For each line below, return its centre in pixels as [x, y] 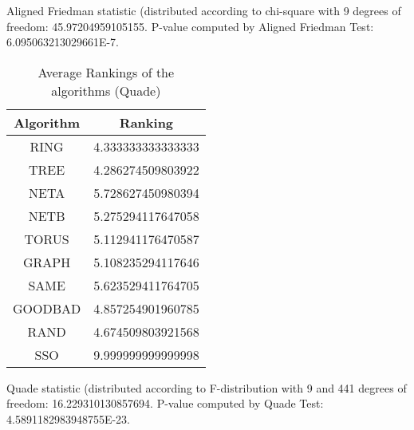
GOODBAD [47, 308]
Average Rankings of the [106, 72]
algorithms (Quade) [106, 90]
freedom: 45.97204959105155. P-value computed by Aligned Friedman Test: [190, 26]
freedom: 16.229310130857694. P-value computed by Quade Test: [165, 403]
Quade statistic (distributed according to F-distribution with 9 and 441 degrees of [207, 387]
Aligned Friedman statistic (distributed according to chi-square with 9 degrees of [204, 10]
